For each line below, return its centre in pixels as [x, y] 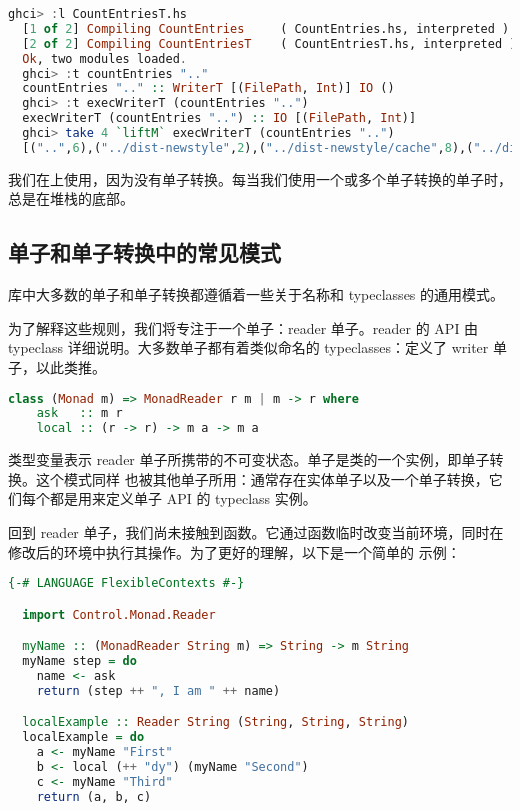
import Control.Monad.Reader [119, 614]
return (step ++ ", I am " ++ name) [158, 690]
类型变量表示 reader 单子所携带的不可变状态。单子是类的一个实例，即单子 [249, 459]
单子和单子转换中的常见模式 [144, 252]
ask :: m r [79, 413]
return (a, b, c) [94, 796]
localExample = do [83, 737]
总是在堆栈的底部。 [71, 198]
